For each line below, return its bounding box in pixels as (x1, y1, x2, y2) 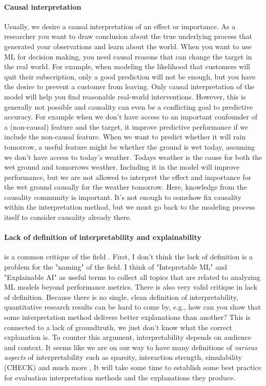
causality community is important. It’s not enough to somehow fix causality (4, 191, 242, 202)
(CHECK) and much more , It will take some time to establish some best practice (4, 362, 261, 372)
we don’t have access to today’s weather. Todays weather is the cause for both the (4, 151, 262, 162)
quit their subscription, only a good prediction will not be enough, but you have (4, 71, 256, 82)
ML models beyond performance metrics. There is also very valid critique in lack (4, 281, 257, 292)
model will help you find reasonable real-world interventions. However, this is (4, 91, 246, 101)
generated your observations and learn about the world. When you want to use (4, 40, 252, 51)
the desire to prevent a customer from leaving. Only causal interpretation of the (4, 81, 255, 92)
